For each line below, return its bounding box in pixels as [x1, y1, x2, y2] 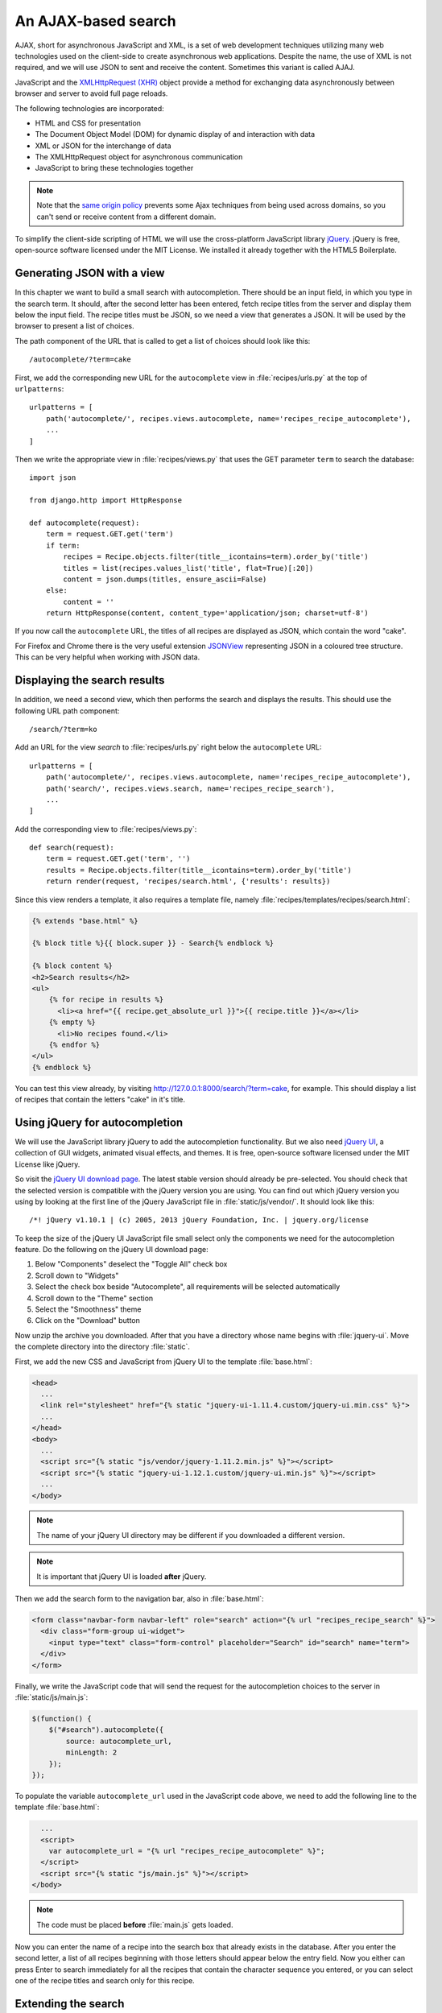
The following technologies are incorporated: [14, 103, 164, 113]
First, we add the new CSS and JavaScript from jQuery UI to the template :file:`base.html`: [14, 1357, 313, 1366]
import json [29, 473, 76, 482]
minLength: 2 [65, 1748, 118, 1757]
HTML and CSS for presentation [35, 118, 141, 128]
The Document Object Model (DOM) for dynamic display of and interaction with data [35, 130, 316, 139]
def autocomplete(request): [29, 518, 140, 527]
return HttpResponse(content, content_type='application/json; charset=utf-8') [45, 609, 370, 618]
